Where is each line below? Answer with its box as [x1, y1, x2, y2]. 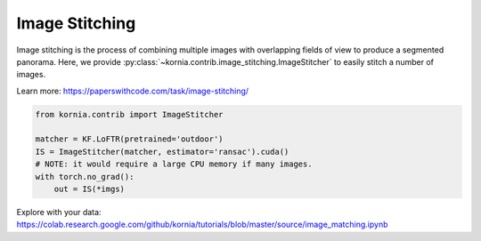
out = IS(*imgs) [53, 184, 125, 195]
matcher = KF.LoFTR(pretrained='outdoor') [35, 134, 224, 144]
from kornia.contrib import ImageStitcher [35, 109, 224, 119]
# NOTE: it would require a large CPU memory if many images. [35, 159, 313, 169]
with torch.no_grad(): [35, 172, 135, 181]
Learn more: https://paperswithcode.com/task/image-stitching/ [16, 85, 249, 96]
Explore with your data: [16, 207, 102, 218]
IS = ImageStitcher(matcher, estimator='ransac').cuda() [35, 147, 289, 157]
